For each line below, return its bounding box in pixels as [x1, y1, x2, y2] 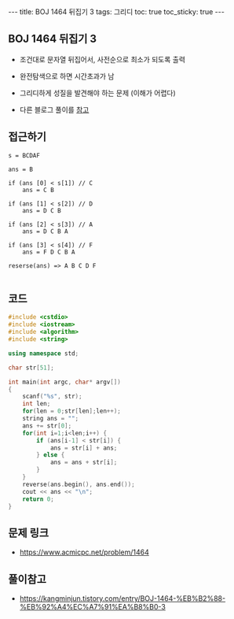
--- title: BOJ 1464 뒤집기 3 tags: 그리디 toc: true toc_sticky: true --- [8, 7, 225, 17]
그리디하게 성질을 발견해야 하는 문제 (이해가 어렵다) [19, 88, 176, 98]
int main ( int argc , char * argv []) [8, 378, 122, 386]
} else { [36, 451, 65, 459]
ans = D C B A [22, 227, 68, 235]
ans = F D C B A [22, 248, 76, 256]
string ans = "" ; [22, 415, 79, 423]
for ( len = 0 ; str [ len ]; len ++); [22, 407, 122, 415]
